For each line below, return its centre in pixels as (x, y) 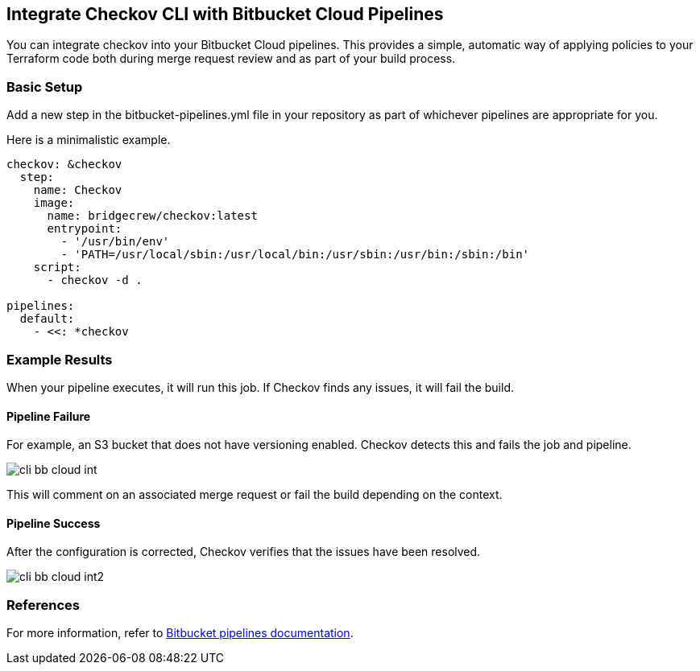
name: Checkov (78, 190)
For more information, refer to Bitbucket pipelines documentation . (180, 633)
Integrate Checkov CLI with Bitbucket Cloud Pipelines (225, 14)
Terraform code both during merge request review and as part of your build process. (231, 59)
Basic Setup (45, 86)
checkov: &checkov (64, 165)
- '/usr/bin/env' (115, 242)
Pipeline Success (54, 523)
